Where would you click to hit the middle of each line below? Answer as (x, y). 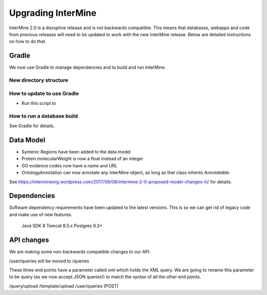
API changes (29, 240)
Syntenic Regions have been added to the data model (76, 151)
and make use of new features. (41, 214)
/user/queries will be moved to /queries (49, 261)
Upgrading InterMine (53, 13)
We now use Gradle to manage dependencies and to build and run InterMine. (88, 67)
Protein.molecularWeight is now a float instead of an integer (82, 159)
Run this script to (39, 103)
